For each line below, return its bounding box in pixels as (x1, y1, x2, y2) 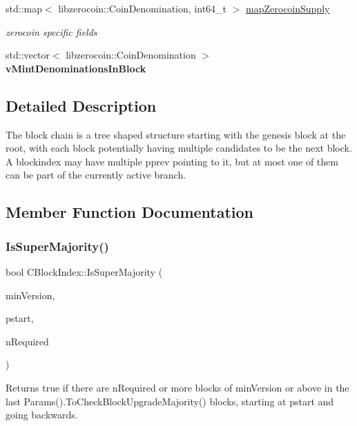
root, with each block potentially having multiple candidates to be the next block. (6, 141, 352, 155)
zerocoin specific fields (6, 24, 97, 39)
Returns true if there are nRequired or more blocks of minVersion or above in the (6, 380, 349, 394)
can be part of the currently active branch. (6, 168, 186, 182)
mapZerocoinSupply (246, 1, 330, 15)
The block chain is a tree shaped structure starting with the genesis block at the (6, 127, 346, 141)
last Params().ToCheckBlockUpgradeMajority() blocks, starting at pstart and (6, 394, 334, 408)
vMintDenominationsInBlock (6, 61, 146, 75)
